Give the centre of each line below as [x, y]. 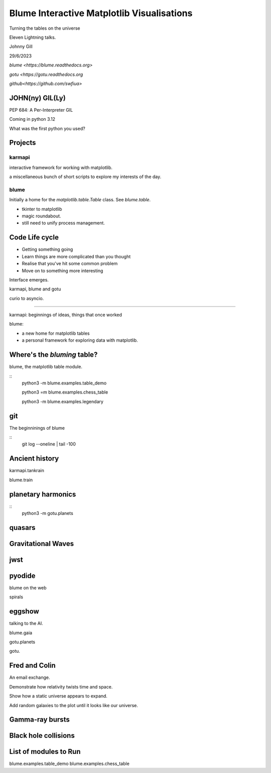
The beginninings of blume [37, 428]
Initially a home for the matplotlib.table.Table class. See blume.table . [80, 200]
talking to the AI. [26, 624]
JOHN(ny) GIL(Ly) [38, 98]
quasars [22, 528]
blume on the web [28, 588]
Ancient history [34, 459]
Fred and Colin [33, 666]
